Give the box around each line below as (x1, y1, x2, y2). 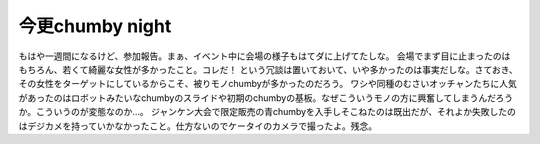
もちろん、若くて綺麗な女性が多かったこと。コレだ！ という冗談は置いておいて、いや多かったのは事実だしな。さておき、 (18, 63, 519, 75)
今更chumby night (18, 15, 172, 37)
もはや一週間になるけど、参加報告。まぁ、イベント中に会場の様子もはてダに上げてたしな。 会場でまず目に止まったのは (18, 50, 511, 62)
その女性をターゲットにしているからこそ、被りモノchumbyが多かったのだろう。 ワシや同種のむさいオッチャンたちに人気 (18, 78, 517, 90)
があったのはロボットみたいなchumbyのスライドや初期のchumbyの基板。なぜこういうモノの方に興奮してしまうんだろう (18, 91, 514, 104)
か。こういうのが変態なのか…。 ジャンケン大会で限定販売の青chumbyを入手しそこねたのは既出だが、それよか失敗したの (18, 106, 517, 118)
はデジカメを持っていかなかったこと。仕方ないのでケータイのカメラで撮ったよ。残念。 (18, 120, 378, 132)
